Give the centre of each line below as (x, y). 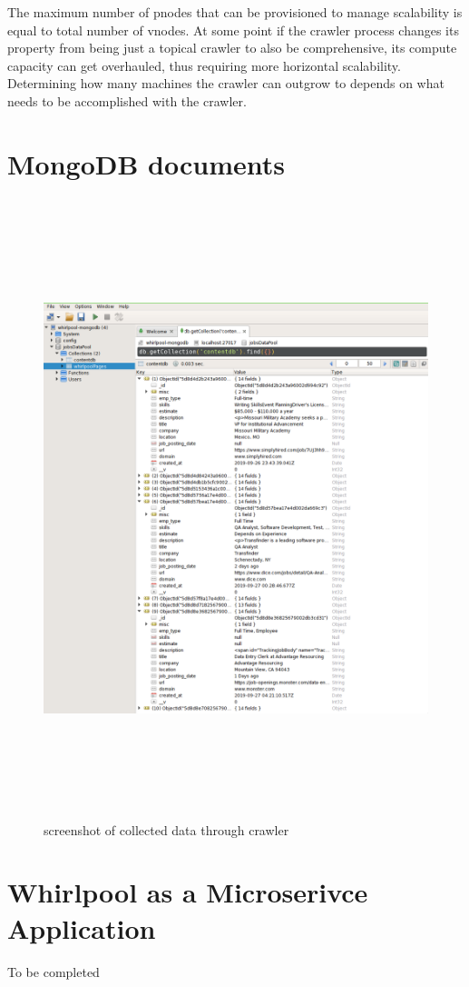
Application (82, 927)
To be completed (54, 971)
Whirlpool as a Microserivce (188, 892)
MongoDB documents (146, 163)
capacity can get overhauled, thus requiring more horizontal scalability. (204, 65)
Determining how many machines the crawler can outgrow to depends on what (226, 83)
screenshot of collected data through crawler (166, 829)
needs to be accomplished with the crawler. (127, 100)
